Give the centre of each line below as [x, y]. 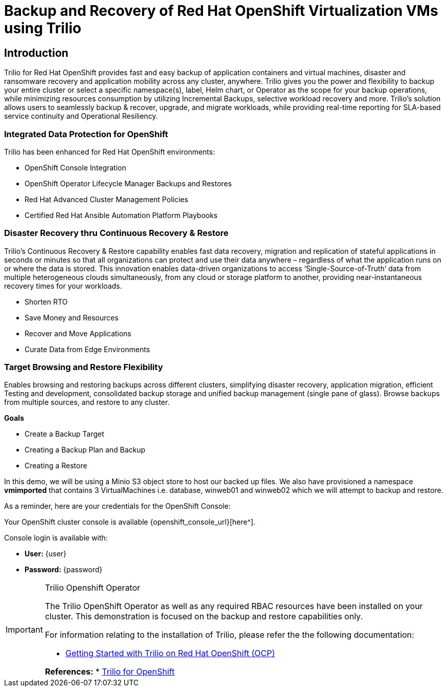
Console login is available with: [56, 538]
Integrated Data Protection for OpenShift [86, 134]
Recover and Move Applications [78, 333]
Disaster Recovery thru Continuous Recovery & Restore [116, 233]
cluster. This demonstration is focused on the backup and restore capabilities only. [204, 617]
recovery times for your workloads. [63, 286]
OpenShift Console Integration [75, 167]
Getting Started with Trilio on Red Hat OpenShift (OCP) [170, 653]
